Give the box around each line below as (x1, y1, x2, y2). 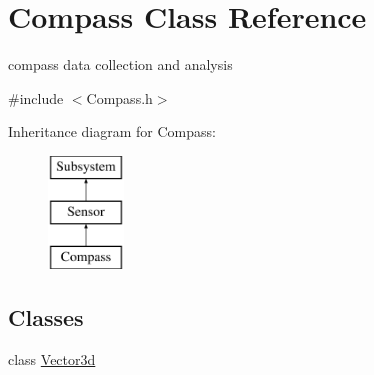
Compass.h (86, 87, 153, 108)
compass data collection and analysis (8, 54, 233, 75)
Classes (8, 302, 84, 333)
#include (8, 87, 64, 108)
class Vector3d (8, 349, 96, 370)
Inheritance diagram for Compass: (8, 121, 216, 142)
